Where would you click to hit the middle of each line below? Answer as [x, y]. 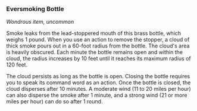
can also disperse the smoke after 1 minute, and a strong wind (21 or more [97, 95]
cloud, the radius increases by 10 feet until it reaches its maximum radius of [99, 59]
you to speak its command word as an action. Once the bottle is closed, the [98, 83]
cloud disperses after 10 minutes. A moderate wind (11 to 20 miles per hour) [99, 89]
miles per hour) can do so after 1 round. [54, 102]
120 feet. [17, 65]
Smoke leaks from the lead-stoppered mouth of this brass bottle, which [94, 33]
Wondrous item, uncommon [40, 22]
